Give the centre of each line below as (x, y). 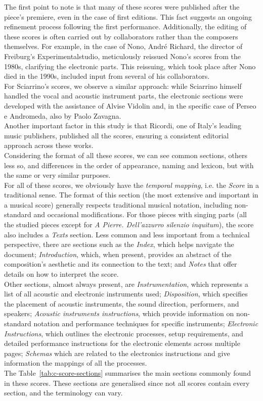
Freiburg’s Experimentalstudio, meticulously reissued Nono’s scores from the (122, 56)
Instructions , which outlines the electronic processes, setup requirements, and (124, 333)
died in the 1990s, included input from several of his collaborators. (107, 76)
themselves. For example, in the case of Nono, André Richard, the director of (123, 46)
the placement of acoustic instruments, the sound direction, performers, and (122, 303)
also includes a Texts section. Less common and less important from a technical (127, 234)
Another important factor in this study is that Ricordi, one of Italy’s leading (123, 126)
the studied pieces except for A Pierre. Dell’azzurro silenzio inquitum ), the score (129, 224)
